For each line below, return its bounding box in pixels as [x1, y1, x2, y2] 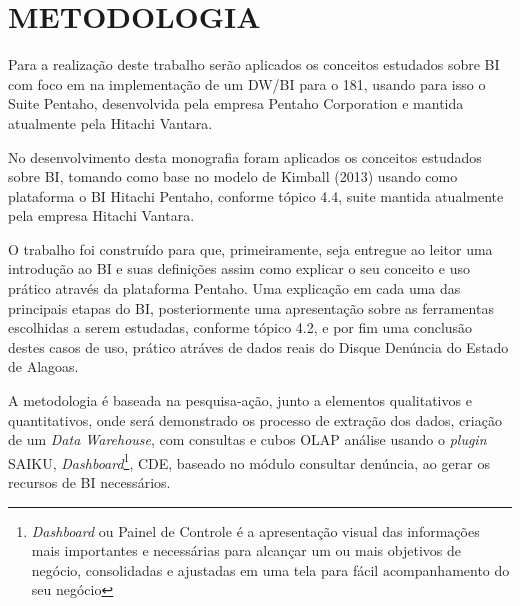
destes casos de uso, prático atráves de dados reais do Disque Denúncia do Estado [8, 336, 509, 357]
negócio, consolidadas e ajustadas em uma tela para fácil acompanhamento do [31, 559, 510, 580]
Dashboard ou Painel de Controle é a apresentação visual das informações [31, 520, 480, 541]
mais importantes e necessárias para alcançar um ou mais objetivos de [31, 540, 461, 561]
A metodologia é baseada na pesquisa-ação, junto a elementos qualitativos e [8, 390, 472, 411]
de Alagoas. [8, 356, 79, 377]
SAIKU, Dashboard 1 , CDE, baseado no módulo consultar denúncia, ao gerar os [8, 449, 490, 473]
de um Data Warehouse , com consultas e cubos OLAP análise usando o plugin [8, 429, 487, 450]
